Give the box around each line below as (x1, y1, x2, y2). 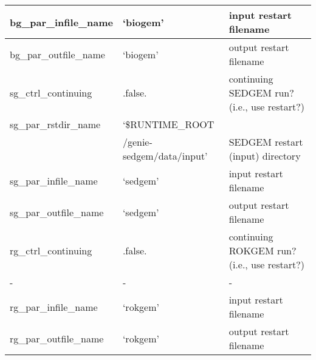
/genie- (122, 135, 153, 149)
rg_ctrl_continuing (10, 243, 92, 257)
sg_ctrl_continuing (10, 86, 92, 100)
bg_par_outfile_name (10, 47, 105, 61)
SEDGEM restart (228, 135, 303, 149)
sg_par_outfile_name (10, 205, 104, 219)
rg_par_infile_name (10, 299, 98, 314)
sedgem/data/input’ (122, 149, 208, 163)
